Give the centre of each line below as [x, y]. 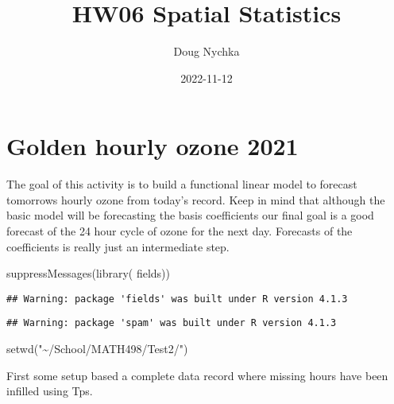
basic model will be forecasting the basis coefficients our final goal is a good [190, 215]
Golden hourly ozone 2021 [153, 146]
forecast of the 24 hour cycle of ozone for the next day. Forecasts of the [180, 231]
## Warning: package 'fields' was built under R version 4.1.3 [177, 299]
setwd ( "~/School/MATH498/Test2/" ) [97, 349]
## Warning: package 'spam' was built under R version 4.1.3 [172, 323]
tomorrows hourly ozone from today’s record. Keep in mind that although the [196, 199]
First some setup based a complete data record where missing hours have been [197, 375]
